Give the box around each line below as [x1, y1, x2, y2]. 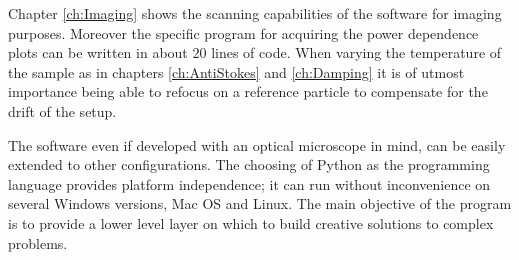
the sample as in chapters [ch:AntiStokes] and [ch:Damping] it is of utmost [8, 61, 465, 82]
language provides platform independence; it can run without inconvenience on [8, 173, 491, 194]
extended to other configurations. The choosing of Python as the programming [8, 154, 490, 175]
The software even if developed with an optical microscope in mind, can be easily [8, 134, 506, 155]
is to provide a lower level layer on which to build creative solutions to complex [8, 212, 494, 233]
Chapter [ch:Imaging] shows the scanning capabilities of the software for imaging [8, 3, 502, 23]
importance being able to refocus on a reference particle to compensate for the [8, 81, 488, 102]
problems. [8, 232, 68, 253]
